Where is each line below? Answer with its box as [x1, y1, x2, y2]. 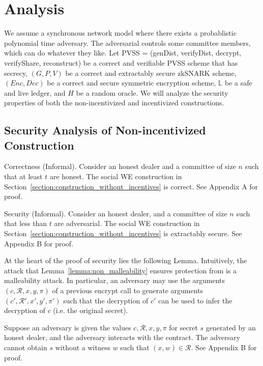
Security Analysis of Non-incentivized [4, 122, 206, 138]
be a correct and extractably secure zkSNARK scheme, [65, 67, 237, 78]
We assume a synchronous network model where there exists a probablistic [4, 27, 237, 38]
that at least [4, 171, 43, 182]
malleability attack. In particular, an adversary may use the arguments [4, 275, 225, 286]
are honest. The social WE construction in [49, 171, 182, 182]
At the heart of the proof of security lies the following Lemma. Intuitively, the [4, 255, 247, 266]
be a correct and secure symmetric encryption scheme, [47, 77, 216, 88]
